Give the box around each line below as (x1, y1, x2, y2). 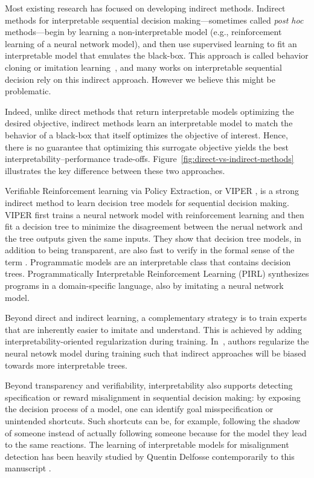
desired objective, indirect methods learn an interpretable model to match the (5, 117, 293, 129)
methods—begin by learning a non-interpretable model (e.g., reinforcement (5, 25, 282, 38)
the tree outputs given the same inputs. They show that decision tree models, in (5, 231, 301, 244)
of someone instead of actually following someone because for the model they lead (5, 426, 307, 439)
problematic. (5, 85, 51, 97)
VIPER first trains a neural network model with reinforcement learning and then (5, 208, 304, 221)
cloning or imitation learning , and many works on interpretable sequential (5, 60, 282, 73)
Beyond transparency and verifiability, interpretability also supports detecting (5, 379, 293, 392)
